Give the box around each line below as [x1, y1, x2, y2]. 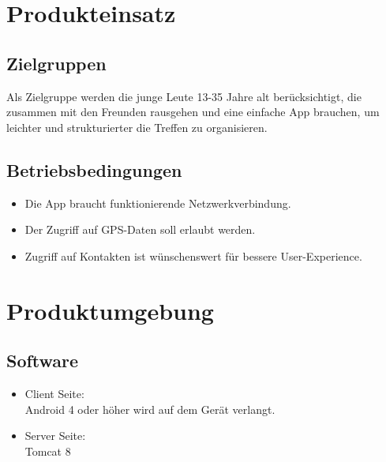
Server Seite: [24, 427, 86, 444]
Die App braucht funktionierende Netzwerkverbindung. [24, 194, 291, 211]
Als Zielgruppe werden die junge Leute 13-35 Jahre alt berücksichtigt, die [6, 88, 362, 104]
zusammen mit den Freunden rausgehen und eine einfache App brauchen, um [6, 103, 380, 120]
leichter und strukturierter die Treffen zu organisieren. [6, 118, 268, 135]
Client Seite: [24, 385, 84, 401]
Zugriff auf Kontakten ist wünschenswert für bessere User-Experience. [24, 247, 362, 264]
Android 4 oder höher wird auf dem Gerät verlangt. [24, 400, 275, 417]
